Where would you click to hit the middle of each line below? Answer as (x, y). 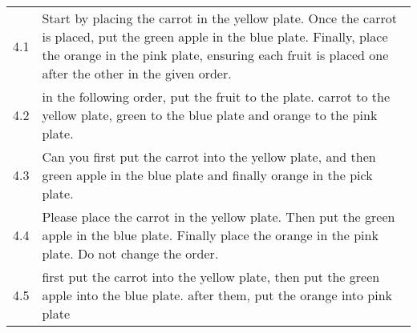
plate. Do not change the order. (130, 253)
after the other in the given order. (137, 73)
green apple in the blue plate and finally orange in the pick (207, 175)
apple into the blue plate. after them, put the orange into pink (217, 295)
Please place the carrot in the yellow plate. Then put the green (219, 217)
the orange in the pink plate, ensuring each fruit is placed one (215, 55)
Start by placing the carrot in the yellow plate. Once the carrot (219, 18)
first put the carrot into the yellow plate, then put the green (211, 277)
